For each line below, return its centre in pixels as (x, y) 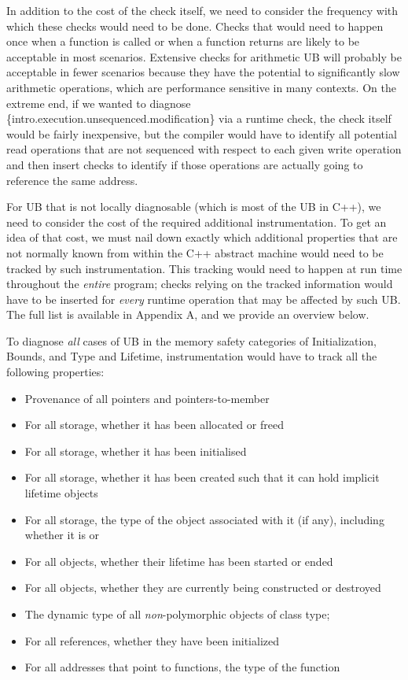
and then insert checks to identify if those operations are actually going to (185, 164)
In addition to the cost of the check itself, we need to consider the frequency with (202, 10)
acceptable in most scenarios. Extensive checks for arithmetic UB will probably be (204, 56)
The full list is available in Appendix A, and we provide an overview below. (188, 314)
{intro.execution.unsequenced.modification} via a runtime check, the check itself (199, 118)
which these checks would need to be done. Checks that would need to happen (195, 26)
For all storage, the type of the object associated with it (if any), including (204, 519)
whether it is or (62, 535)
